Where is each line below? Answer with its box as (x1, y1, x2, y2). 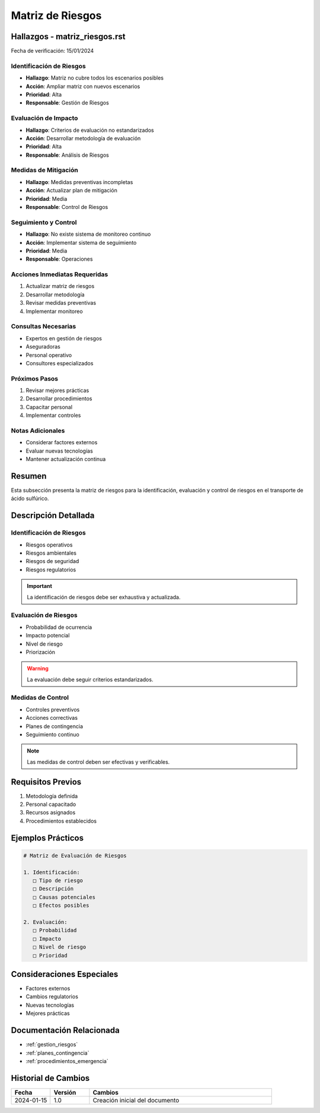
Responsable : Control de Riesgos (25, 204, 108, 210)
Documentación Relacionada (11, 1025, 120, 1036)
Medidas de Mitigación (11, 166, 78, 175)
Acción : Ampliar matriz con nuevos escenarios (25, 83, 140, 90)
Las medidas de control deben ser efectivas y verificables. (27, 758, 170, 766)
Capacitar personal (25, 403, 73, 410)
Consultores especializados (25, 359, 94, 366)
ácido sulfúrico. (11, 495, 49, 502)
